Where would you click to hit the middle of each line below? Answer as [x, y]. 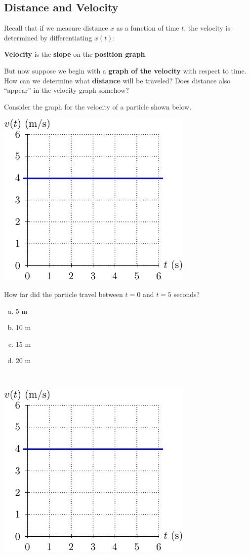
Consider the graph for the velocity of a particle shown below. [98, 106]
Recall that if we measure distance [56, 28]
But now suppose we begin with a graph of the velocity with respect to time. [125, 70]
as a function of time [148, 28]
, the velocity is [207, 28]
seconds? [187, 294]
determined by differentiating [48, 37]
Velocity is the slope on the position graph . [76, 54]
